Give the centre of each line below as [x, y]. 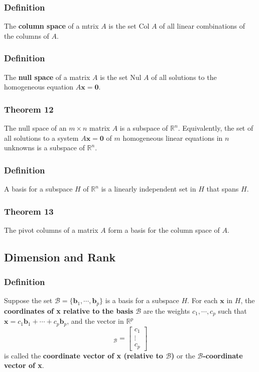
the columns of [27, 35]
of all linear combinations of [202, 26]
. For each [203, 300]
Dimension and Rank [60, 257]
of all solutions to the [184, 77]
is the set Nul [121, 77]
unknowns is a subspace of [44, 148]
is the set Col [129, 26]
